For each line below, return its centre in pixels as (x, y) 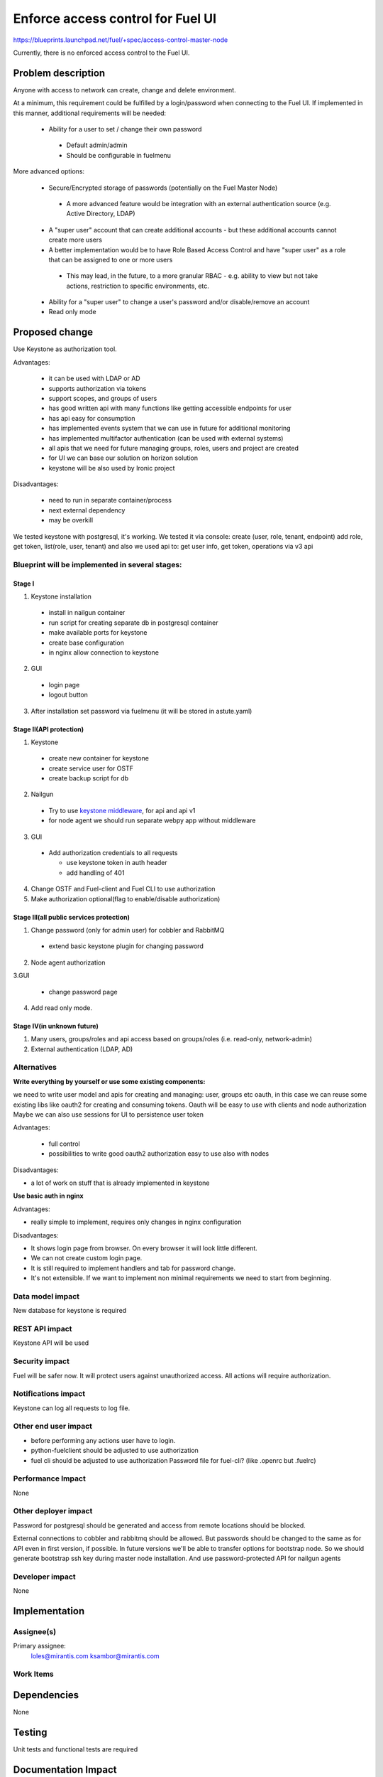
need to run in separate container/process (110, 500)
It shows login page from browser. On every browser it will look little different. (144, 1248)
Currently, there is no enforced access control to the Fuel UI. (101, 53)
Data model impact (46, 1296)
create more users (76, 240)
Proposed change (53, 332)
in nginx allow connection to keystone (104, 652)
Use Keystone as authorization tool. (65, 349)
